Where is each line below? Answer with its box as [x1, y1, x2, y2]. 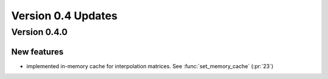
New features [11, 46, 64, 57]
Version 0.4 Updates [11, 9, 118, 22]
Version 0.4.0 [11, 27, 68, 37]
